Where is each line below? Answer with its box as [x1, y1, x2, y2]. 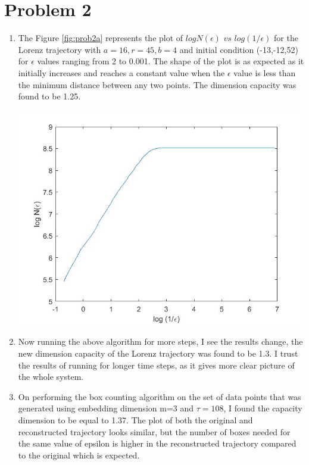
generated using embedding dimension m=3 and [18, 402, 194, 414]
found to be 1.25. [18, 90, 81, 102]
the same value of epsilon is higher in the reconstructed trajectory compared [18, 437, 296, 450]
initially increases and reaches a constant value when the [18, 66, 225, 79]
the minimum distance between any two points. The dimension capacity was [18, 78, 296, 90]
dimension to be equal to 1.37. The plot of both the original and [18, 413, 253, 426]
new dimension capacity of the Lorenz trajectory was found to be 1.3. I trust [18, 347, 298, 360]
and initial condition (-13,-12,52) [179, 43, 298, 55]
